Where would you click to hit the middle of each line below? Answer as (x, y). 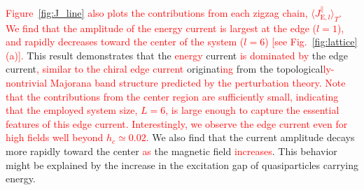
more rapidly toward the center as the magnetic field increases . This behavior (171, 151)
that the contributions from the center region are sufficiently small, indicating (172, 96)
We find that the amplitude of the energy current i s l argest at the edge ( (161, 28)
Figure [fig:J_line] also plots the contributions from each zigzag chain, (157, 12)
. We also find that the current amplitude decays (250, 137)
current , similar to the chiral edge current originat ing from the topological (164, 69)
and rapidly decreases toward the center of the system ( (125, 42)
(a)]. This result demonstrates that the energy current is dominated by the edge (177, 55)
